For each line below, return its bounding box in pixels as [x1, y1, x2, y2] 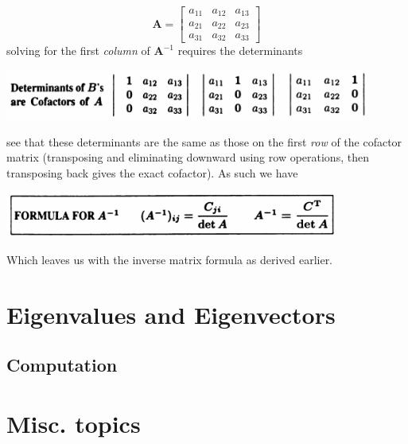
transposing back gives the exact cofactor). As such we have [6, 164, 298, 181]
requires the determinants [177, 42, 303, 59]
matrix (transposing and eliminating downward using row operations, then [6, 149, 369, 166]
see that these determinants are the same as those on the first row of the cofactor [6, 133, 402, 150]
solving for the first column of [6, 42, 150, 59]
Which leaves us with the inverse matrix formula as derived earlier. [6, 251, 333, 267]
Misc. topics [6, 407, 141, 439]
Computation [6, 352, 118, 377]
